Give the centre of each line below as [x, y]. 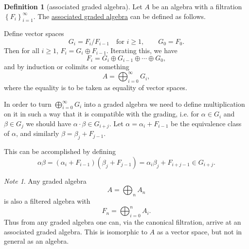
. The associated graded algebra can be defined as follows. [119, 16]
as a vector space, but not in [199, 231]
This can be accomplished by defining [60, 151]
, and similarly [37, 133]
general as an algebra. [36, 241]
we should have [49, 123]
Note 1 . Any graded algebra [45, 181]
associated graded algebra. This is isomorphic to [76, 231]
